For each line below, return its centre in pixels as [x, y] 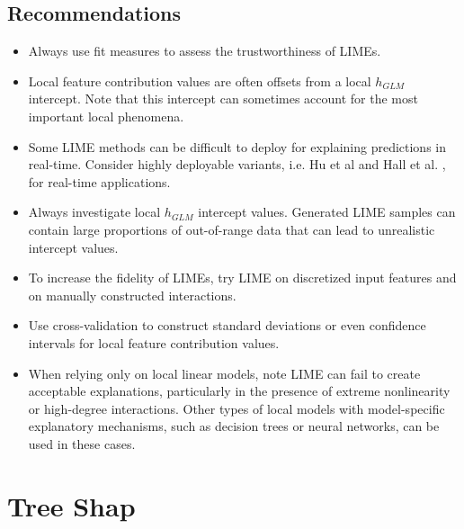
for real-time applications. [99, 181]
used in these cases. [82, 443]
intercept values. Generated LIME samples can [327, 212]
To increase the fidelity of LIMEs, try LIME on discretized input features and [242, 278]
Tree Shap [71, 505]
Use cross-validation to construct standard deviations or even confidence [227, 325]
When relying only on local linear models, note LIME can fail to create [224, 373]
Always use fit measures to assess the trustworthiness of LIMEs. [205, 51]
